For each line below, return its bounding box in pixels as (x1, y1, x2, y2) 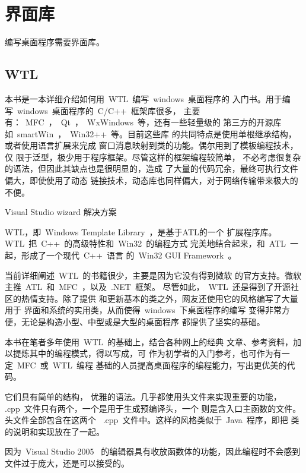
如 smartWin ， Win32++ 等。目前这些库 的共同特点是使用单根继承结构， (5, 127, 297, 140)
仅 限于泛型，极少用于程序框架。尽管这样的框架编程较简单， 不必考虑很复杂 (5, 150, 301, 163)
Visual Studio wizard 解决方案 (5, 206, 117, 218)
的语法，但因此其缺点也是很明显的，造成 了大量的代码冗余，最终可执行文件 (5, 162, 298, 175)
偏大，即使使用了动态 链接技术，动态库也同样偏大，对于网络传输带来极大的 (5, 174, 298, 187)
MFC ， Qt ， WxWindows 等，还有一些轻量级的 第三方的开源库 (25, 116, 282, 128)
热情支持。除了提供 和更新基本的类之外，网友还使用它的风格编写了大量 (21, 292, 298, 304)
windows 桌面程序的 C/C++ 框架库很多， (17, 104, 181, 116)
